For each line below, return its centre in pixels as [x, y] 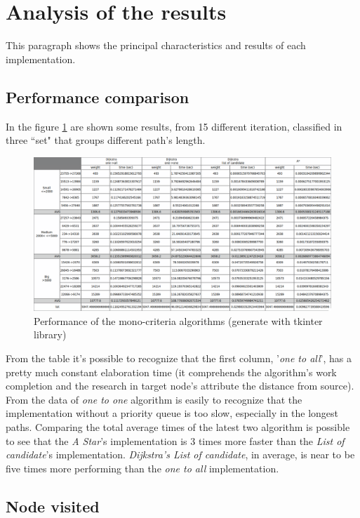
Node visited [53, 506]
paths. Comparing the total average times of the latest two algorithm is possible [178, 426]
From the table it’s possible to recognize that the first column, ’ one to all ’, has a [179, 358]
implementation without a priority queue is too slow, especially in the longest [172, 413]
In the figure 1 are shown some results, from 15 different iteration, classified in [174, 126]
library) [50, 334]
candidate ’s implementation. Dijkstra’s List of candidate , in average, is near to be [180, 454]
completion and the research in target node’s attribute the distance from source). [180, 386]
